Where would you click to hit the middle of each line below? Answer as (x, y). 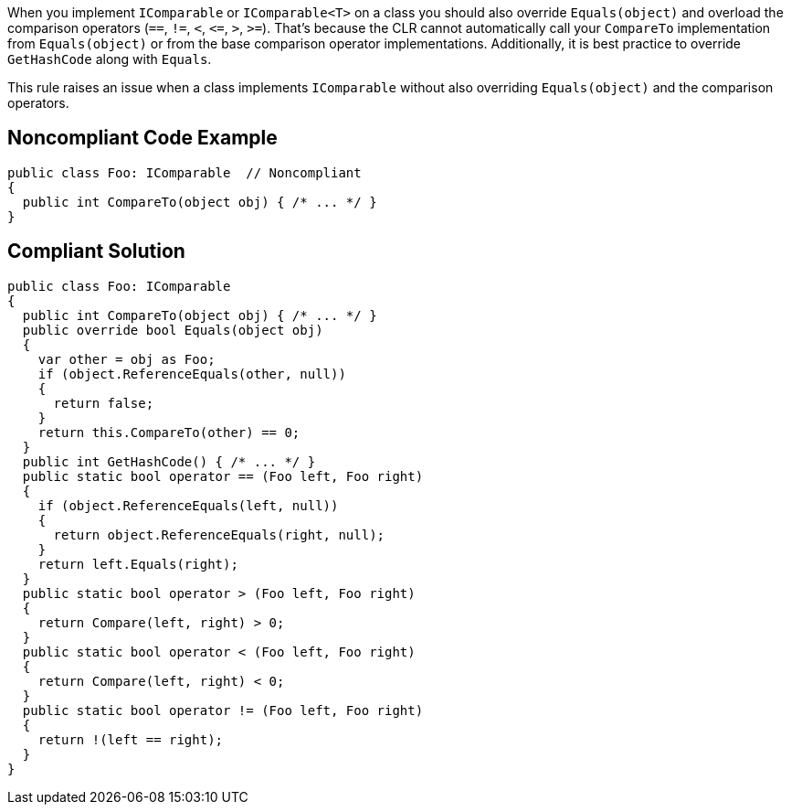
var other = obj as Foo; (127, 359)
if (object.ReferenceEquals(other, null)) (192, 374)
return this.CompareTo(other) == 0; (169, 432)
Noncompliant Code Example (142, 138)
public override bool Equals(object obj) (173, 330)
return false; (104, 403)
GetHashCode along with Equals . (110, 59)
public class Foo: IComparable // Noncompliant (185, 172)
